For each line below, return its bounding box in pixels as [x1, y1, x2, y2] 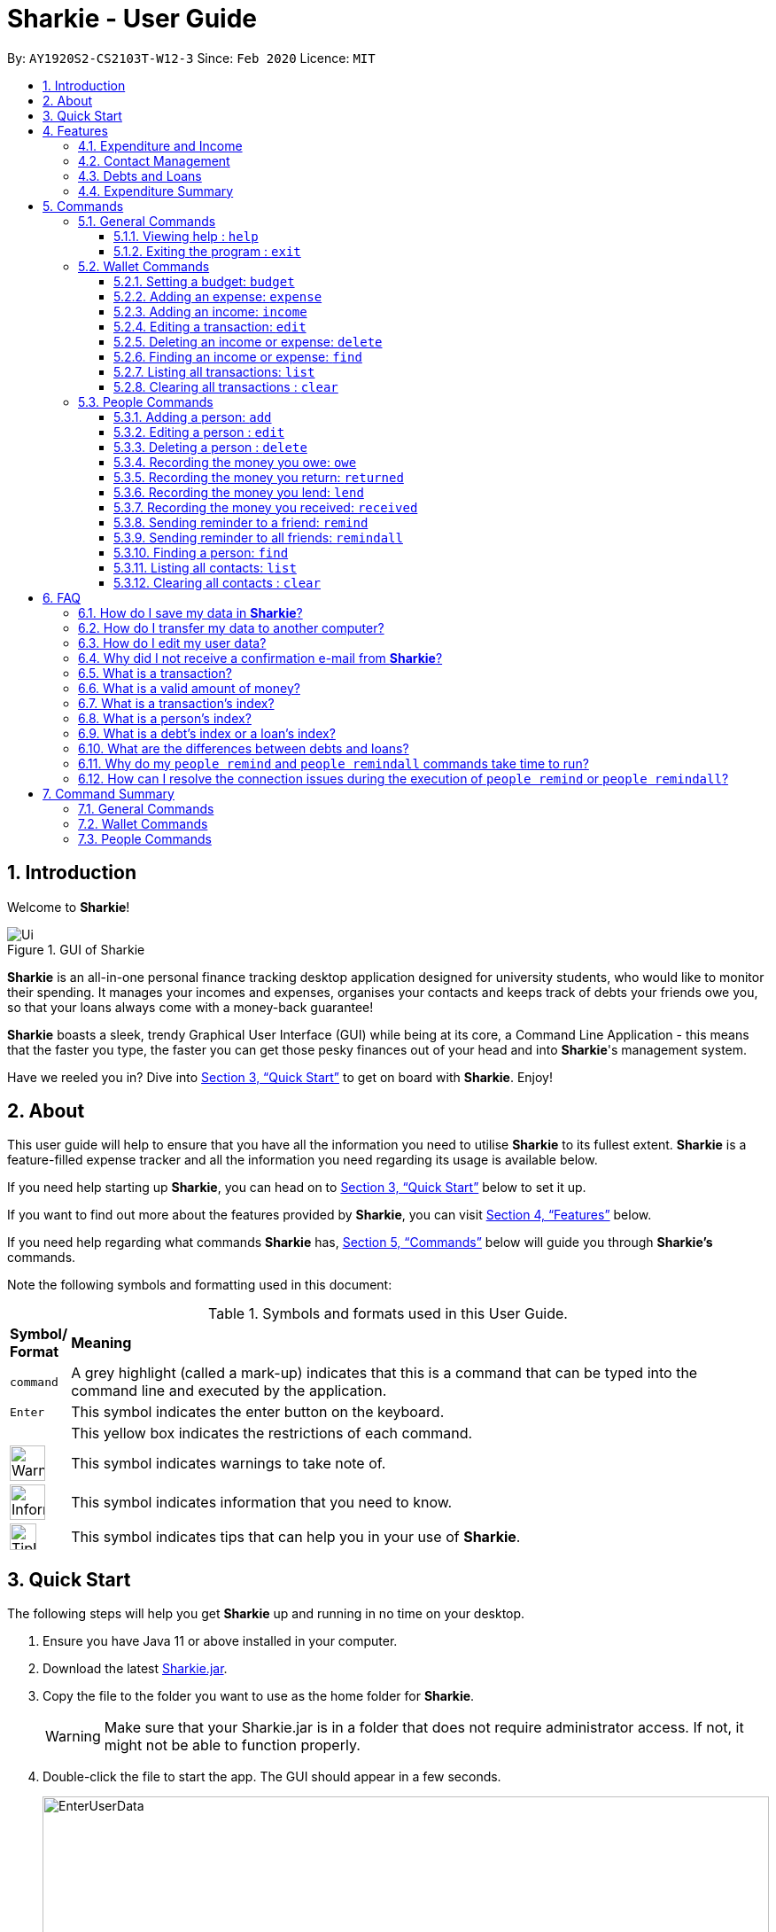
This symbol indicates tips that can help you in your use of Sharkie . [71, 1528, 521, 1546]
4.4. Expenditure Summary [78, 183, 234, 199]
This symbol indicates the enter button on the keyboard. [71, 1403, 445, 1422]
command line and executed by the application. [71, 1382, 387, 1400]
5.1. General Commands [78, 213, 216, 229]
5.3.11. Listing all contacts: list [113, 559, 297, 575]
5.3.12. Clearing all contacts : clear [113, 574, 321, 590]
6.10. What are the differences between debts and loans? [78, 740, 409, 756]
